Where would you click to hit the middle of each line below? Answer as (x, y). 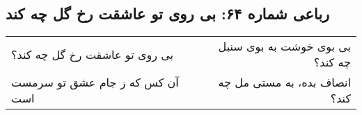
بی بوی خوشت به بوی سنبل (284, 46)
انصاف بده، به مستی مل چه (284, 82)
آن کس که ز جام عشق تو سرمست (95, 82)
